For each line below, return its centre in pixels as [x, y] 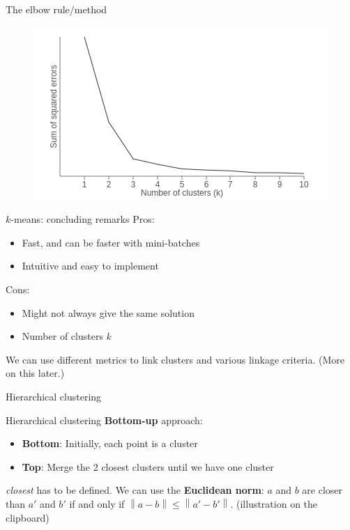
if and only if [97, 503]
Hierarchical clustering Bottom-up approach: [104, 420]
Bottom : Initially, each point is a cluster [110, 443]
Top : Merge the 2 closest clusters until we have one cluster [148, 466]
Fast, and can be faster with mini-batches [111, 242]
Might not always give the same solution [108, 312]
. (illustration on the [274, 503]
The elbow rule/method [56, 9]
